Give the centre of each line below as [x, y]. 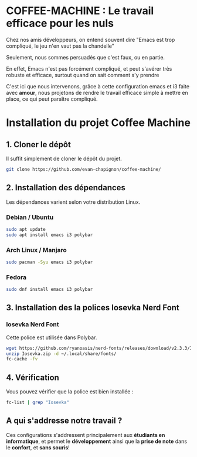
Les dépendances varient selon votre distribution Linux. [73, 202]
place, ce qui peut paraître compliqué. [52, 99]
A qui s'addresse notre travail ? [64, 421]
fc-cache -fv [22, 359]
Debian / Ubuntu [30, 217]
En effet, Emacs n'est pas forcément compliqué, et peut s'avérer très [89, 68]
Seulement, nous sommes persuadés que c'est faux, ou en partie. [86, 57]
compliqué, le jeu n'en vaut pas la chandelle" [60, 46]
